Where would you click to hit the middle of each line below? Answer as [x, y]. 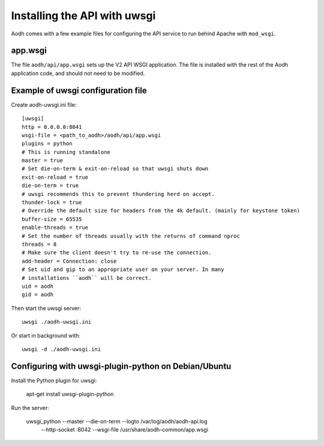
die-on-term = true [50, 186]
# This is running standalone [66, 152]
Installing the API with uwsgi [83, 16]
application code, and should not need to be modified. [78, 73]
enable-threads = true [55, 227]
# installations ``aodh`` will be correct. [87, 278]
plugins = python [47, 144]
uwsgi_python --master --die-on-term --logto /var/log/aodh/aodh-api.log [117, 421]
